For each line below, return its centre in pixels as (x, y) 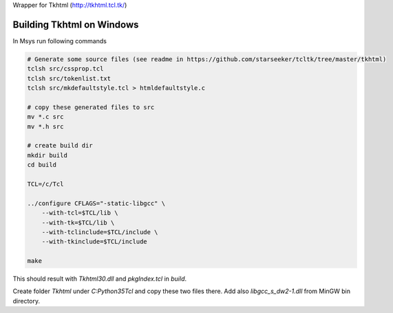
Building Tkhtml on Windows (76, 24)
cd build (42, 165)
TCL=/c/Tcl (45, 184)
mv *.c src (45, 117)
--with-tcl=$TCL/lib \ (80, 213)
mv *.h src (45, 126)
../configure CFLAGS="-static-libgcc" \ (96, 203)
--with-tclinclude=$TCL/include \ (100, 232)
